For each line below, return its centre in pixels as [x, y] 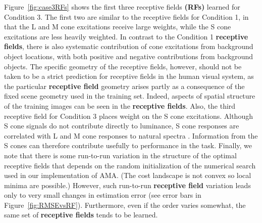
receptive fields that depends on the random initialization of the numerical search [130, 165]
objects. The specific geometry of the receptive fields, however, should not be [123, 66]
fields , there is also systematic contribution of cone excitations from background [129, 46]
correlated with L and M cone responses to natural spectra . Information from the [131, 135]
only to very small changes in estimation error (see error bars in [103, 195]
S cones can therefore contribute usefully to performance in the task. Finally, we [128, 145]
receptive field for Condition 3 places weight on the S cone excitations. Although [128, 116]
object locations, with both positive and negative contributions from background [129, 56]
